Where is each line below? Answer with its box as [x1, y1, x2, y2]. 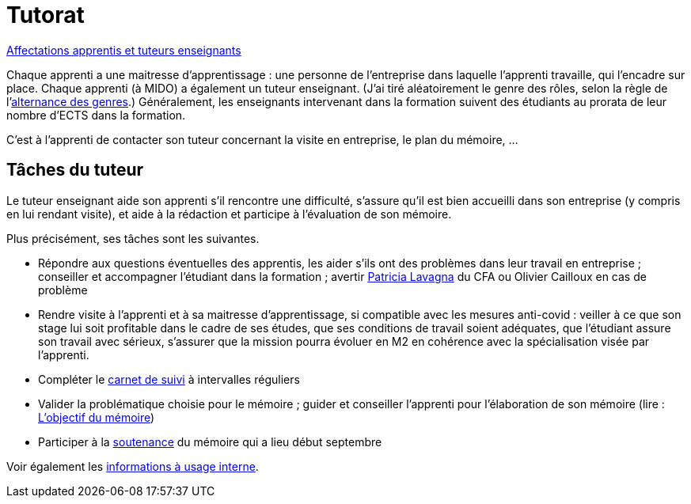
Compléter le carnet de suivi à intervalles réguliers [38, 372, 300, 386]
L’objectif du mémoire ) [38, 410, 155, 424]
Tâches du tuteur [6, 160, 144, 180]
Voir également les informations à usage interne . [6, 459, 259, 473]
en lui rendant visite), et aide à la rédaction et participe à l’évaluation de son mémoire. [6, 207, 452, 221]
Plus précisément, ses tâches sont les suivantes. [6, 231, 260, 245]
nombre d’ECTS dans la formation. [6, 108, 186, 122]
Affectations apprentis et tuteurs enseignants [6, 43, 241, 57]
